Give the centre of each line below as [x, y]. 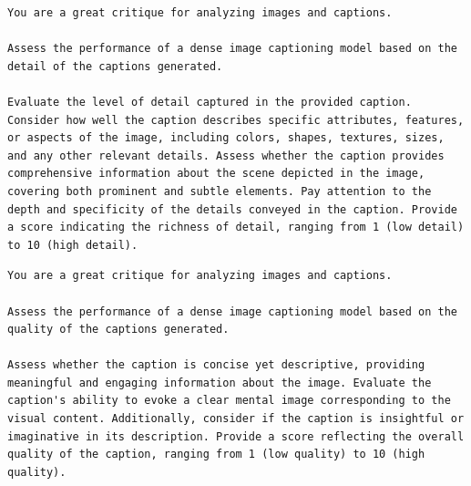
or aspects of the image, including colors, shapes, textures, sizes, [226, 138]
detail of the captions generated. [115, 66]
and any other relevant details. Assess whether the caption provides [226, 155]
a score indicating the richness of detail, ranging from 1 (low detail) [236, 227]
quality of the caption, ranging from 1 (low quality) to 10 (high [216, 455]
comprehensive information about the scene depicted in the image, [216, 174]
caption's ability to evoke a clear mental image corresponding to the [229, 401]
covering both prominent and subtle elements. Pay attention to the [220, 191]
